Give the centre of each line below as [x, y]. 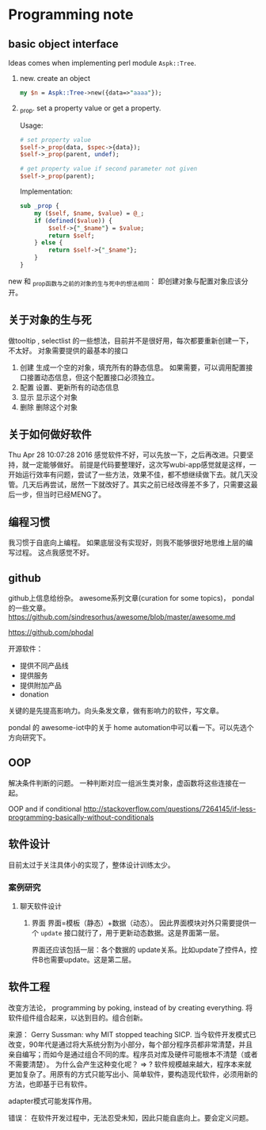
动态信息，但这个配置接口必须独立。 [100, 377]
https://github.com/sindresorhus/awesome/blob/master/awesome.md [122, 617]
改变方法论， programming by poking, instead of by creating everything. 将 [131, 1007]
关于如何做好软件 [50, 434]
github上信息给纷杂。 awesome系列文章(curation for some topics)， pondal [131, 598]
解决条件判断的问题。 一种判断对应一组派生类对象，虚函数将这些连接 [120, 782]
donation [34, 694]
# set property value [55, 140]
